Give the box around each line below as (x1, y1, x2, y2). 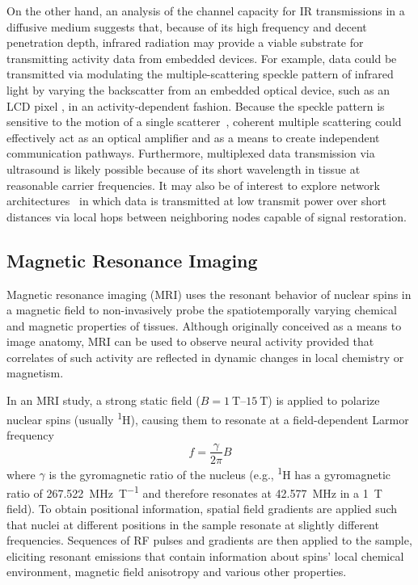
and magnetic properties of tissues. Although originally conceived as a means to (6, 317, 402, 334)
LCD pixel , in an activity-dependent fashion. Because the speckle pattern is (6, 97, 385, 114)
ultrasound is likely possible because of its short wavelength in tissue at (6, 160, 361, 177)
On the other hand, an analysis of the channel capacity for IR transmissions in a (6, 2, 405, 19)
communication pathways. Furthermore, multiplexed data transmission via (6, 145, 375, 162)
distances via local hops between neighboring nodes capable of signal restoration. (6, 208, 407, 225)
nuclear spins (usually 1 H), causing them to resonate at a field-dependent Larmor (6, 408, 409, 427)
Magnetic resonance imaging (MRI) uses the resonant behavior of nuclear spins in (6, 285, 412, 302)
